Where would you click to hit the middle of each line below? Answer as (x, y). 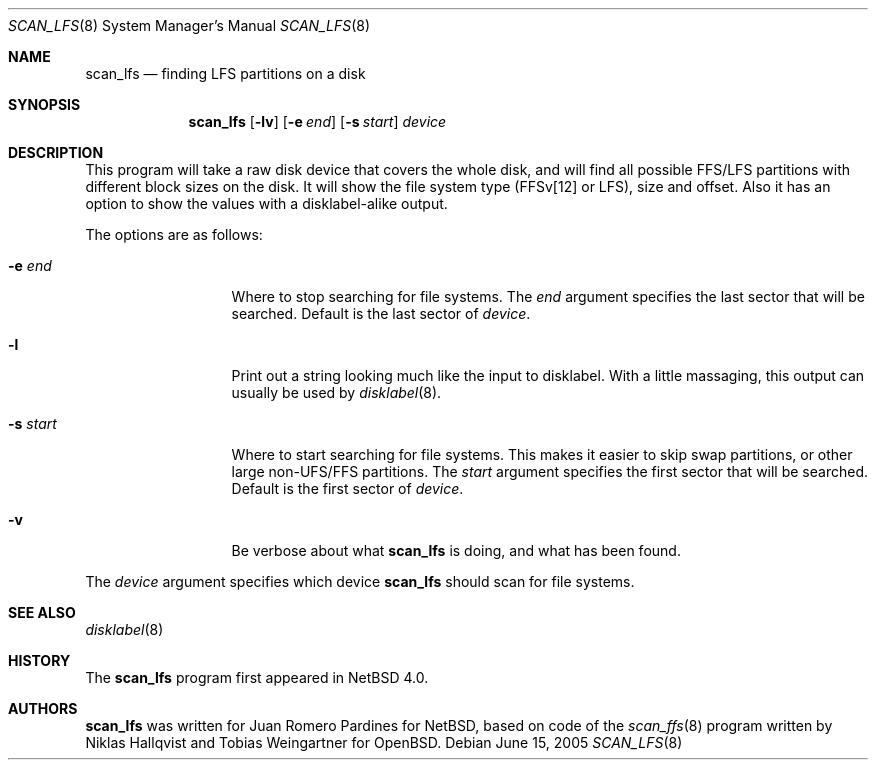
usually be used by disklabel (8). (336, 392)
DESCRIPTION (56, 152)
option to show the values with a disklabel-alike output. (266, 203)
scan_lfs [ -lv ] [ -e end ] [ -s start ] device (317, 121)
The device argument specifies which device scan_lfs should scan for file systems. (360, 581)
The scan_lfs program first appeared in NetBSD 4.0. (257, 677)
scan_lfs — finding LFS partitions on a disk (225, 73)
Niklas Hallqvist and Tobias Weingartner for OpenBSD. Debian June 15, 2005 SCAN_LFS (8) (384, 742)
